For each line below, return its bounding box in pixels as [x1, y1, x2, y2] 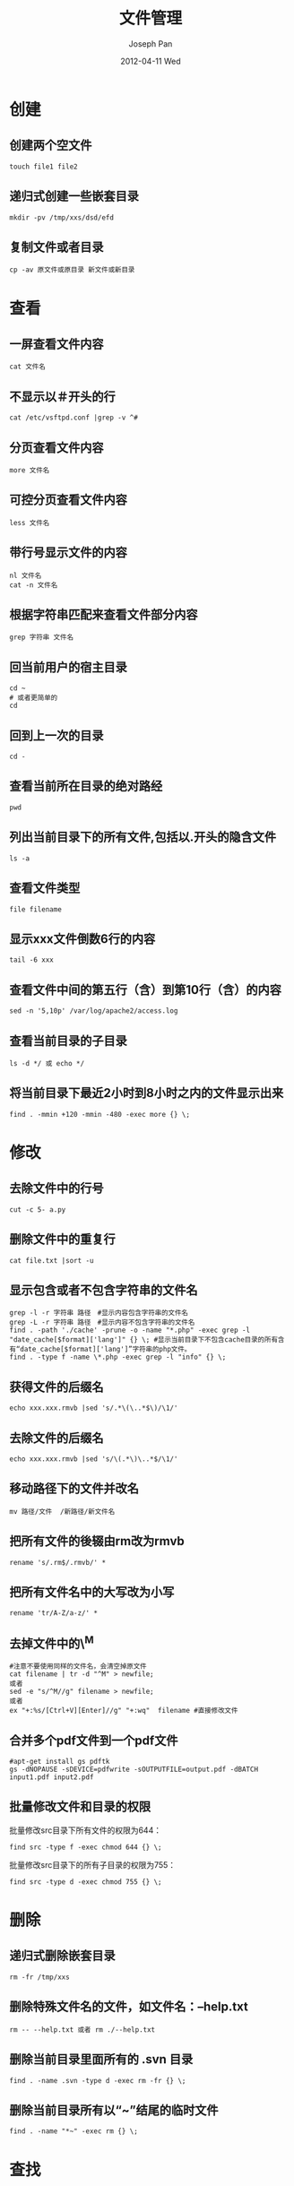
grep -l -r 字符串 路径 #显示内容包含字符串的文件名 [9, 1309, 188, 1318]
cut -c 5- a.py [9, 1205, 66, 1214]
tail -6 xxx [9, 955, 54, 964]
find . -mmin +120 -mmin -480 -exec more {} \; [9, 1110, 191, 1119]
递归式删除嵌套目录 [9, 1948, 116, 1964]
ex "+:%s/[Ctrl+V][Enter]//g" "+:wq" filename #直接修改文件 [9, 1706, 238, 1715]
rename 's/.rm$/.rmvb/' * [9, 1558, 106, 1567]
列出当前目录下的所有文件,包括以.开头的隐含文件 [9, 830, 277, 845]
